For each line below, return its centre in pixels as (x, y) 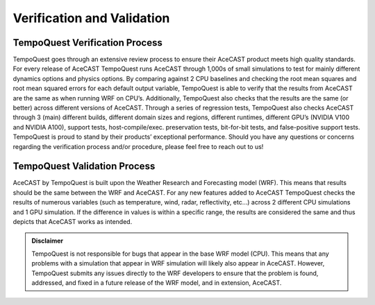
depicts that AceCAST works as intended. (73, 222)
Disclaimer (48, 241)
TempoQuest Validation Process (84, 166)
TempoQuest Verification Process (87, 43)
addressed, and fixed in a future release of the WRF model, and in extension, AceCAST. (157, 283)
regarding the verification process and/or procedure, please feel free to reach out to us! (138, 146)
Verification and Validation (91, 18)
